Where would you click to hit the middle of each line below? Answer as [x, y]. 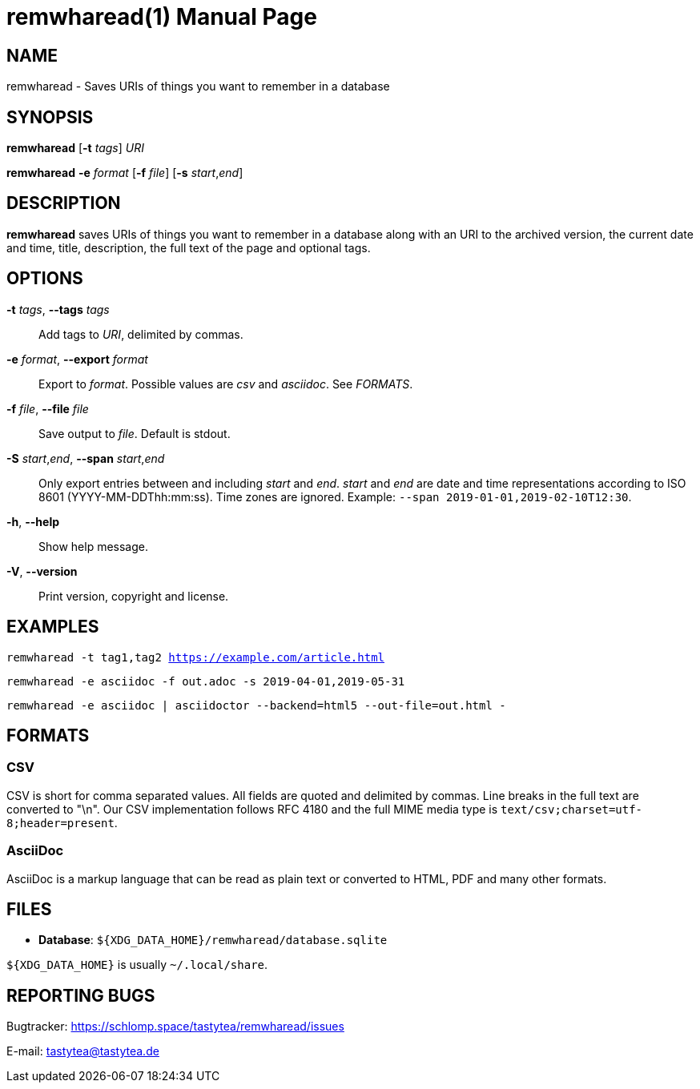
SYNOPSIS [50, 117]
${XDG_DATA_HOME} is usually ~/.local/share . [137, 965]
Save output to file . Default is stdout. [135, 433]
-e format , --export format [77, 359]
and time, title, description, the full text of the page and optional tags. [189, 247]
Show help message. [93, 546]
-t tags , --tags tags [58, 309]
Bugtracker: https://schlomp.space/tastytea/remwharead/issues [175, 1027]
